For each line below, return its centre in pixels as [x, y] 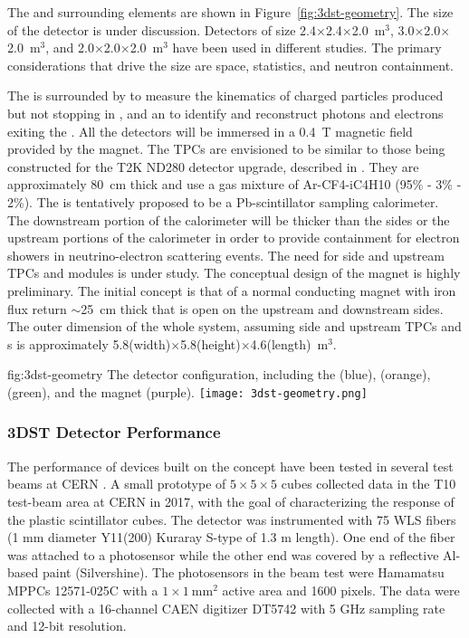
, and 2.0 [70, 48]
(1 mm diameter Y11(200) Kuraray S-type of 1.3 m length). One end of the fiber [231, 537]
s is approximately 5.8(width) [89, 343]
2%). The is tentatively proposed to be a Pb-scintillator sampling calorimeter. [223, 201]
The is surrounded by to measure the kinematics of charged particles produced [225, 95]
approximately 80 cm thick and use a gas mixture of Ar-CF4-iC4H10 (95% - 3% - [234, 184]
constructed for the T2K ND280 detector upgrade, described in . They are [213, 166]
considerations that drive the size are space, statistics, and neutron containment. [231, 65]
